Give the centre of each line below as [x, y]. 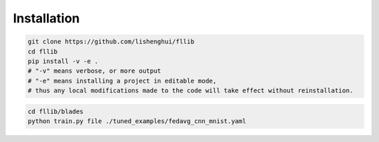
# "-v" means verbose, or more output [94, 71]
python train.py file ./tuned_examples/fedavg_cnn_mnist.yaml [137, 121]
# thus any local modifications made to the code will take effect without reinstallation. [191, 91]
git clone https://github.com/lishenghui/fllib [111, 42]
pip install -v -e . [63, 61]
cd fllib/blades [56, 111]
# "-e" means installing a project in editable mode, [122, 81]
